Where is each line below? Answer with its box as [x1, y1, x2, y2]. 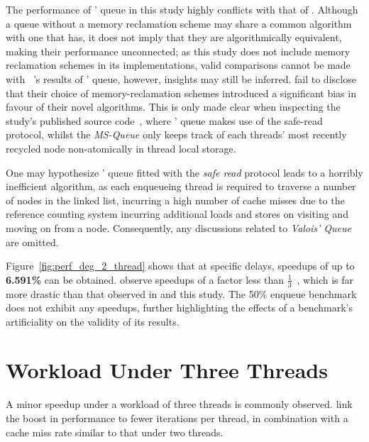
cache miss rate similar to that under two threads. [6, 424, 224, 439]
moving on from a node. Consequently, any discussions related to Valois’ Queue [6, 220, 352, 235]
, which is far [297, 272, 353, 287]
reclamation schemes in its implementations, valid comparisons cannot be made [6, 57, 351, 72]
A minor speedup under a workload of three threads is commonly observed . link [6, 397, 353, 411]
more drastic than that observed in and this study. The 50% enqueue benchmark [6, 286, 357, 301]
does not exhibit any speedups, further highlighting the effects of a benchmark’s [6, 300, 353, 315]
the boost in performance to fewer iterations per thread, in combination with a [6, 411, 348, 426]
